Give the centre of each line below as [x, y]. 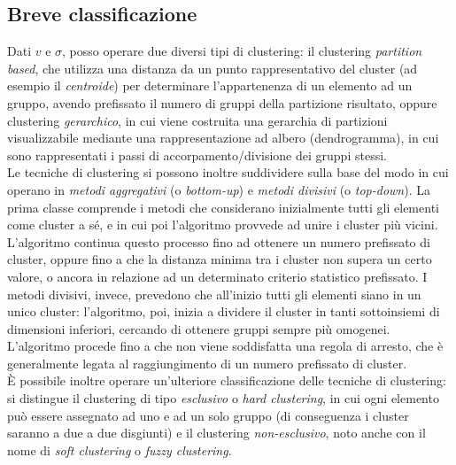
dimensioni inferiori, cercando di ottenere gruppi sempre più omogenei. [199, 328]
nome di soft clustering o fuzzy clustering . [120, 449]
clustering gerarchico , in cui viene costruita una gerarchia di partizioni [197, 120]
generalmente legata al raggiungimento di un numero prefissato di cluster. [207, 363]
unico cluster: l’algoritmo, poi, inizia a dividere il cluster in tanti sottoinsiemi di [224, 311]
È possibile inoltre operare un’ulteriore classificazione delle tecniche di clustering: [227, 380]
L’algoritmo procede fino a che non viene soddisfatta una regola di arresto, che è [225, 346]
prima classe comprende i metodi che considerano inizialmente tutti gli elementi [223, 207]
